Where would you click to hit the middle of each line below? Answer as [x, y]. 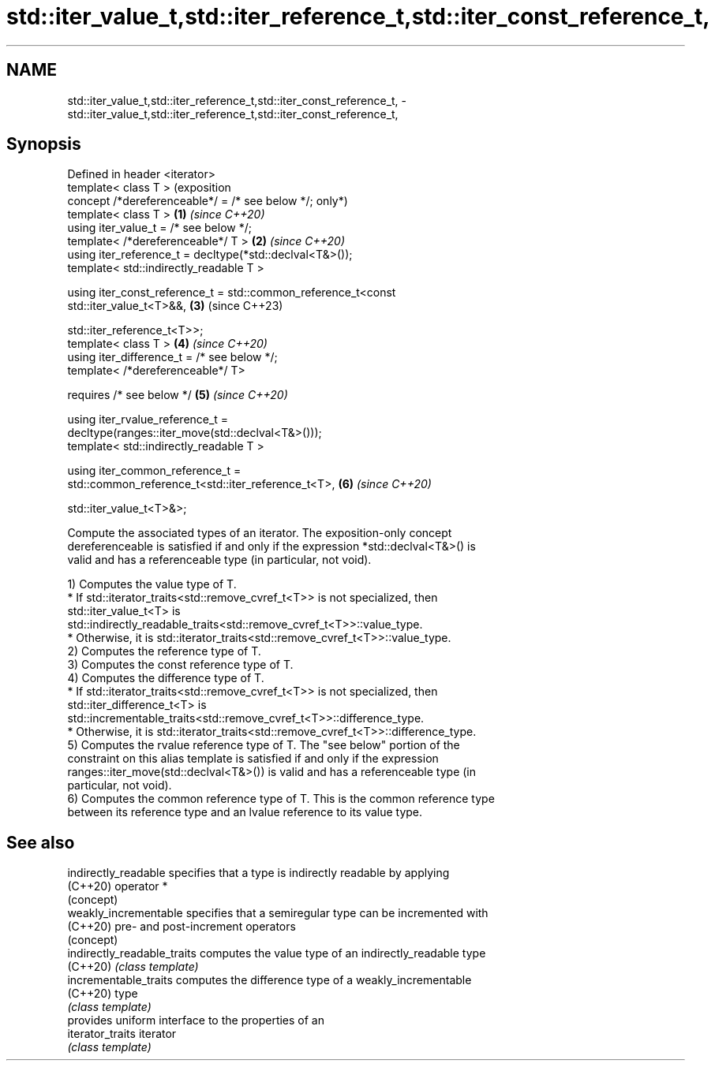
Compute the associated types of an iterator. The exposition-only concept [260, 533]
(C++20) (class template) [133, 967]
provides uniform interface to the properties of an [196, 1020]
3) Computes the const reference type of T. [180, 665]
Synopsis [44, 144]
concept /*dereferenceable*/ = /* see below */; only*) [208, 201]
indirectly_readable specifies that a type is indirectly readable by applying [258, 873]
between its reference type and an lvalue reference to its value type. [245, 812]
